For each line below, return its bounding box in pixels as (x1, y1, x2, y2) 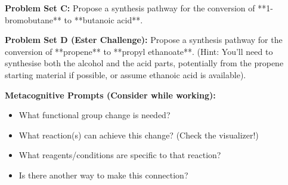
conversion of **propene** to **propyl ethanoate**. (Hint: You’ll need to (5, 45, 273, 57)
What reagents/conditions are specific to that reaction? (18, 149, 221, 161)
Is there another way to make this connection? (18, 168, 188, 181)
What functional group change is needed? (18, 109, 171, 121)
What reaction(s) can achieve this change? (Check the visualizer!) (18, 128, 259, 141)
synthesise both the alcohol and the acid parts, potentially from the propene (5, 57, 284, 69)
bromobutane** (5, 13, 61, 26)
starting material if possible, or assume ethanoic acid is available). (5, 68, 246, 81)
